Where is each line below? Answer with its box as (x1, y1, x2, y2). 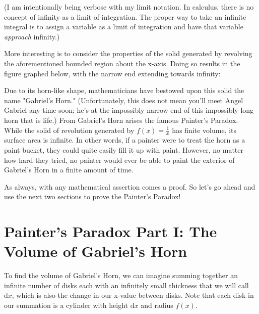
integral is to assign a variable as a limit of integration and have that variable (4, 21, 243, 32)
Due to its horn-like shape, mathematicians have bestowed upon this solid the (4, 85, 244, 96)
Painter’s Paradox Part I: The (4, 221, 217, 242)
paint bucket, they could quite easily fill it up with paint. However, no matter (4, 144, 244, 155)
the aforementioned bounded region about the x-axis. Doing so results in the (4, 58, 240, 68)
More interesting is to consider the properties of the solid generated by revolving (4, 48, 252, 59)
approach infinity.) (4, 31, 60, 41)
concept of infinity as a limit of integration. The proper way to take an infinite (4, 11, 246, 22)
